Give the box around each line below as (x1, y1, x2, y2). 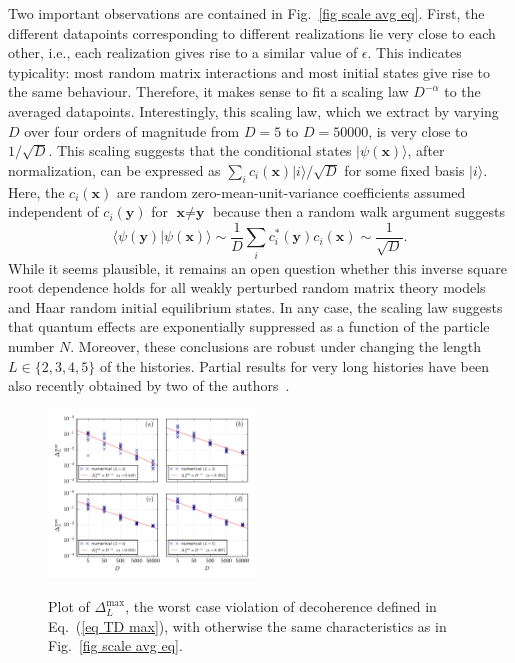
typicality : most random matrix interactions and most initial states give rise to (8, 61, 491, 82)
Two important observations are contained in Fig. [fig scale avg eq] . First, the (8, 3, 485, 23)
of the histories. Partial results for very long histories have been (100, 355, 490, 376)
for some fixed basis (344, 159, 465, 180)
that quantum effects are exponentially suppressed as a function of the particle (8, 316, 490, 337)
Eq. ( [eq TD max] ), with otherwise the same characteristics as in (48, 615, 447, 636)
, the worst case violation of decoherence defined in (125, 596, 437, 617)
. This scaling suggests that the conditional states (48, 140, 352, 161)
